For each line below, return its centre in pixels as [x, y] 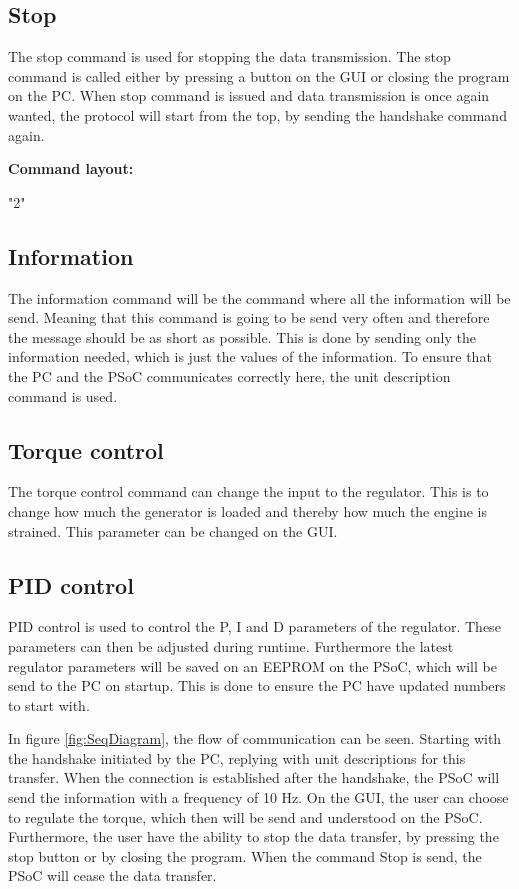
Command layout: [71, 168]
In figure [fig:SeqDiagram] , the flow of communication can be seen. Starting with [255, 738]
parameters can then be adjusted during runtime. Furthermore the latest [231, 645]
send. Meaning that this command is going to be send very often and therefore [249, 317]
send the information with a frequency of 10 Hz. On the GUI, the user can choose [258, 797]
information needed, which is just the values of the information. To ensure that [250, 356]
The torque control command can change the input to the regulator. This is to [248, 491]
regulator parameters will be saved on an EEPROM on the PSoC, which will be [252, 665]
